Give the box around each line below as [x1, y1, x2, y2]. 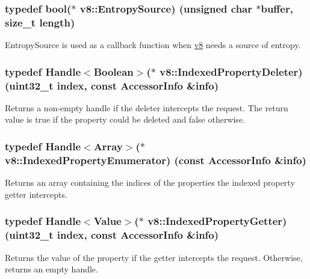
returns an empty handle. [5, 263, 98, 275]
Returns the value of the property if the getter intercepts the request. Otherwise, [5, 251, 303, 263]
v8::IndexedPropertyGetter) [147, 213, 287, 228]
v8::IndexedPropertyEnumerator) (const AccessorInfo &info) [5, 152, 306, 167]
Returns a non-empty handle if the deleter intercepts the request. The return [5, 101, 288, 114]
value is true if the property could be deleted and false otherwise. [5, 113, 245, 126]
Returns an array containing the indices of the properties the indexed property [5, 176, 295, 189]
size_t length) [5, 14, 75, 29]
